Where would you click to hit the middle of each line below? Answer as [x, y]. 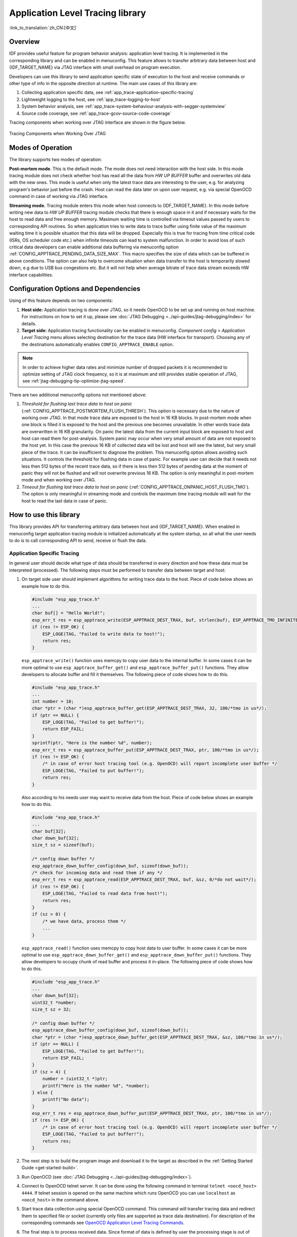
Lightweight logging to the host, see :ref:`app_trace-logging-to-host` [91, 99]
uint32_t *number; [54, 1002]
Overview [25, 42]
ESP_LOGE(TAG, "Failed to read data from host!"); [105, 894]
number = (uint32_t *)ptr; [75, 1079]
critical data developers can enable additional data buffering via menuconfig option [94, 247]
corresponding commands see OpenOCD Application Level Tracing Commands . [103, 1223]
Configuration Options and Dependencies [75, 289]
